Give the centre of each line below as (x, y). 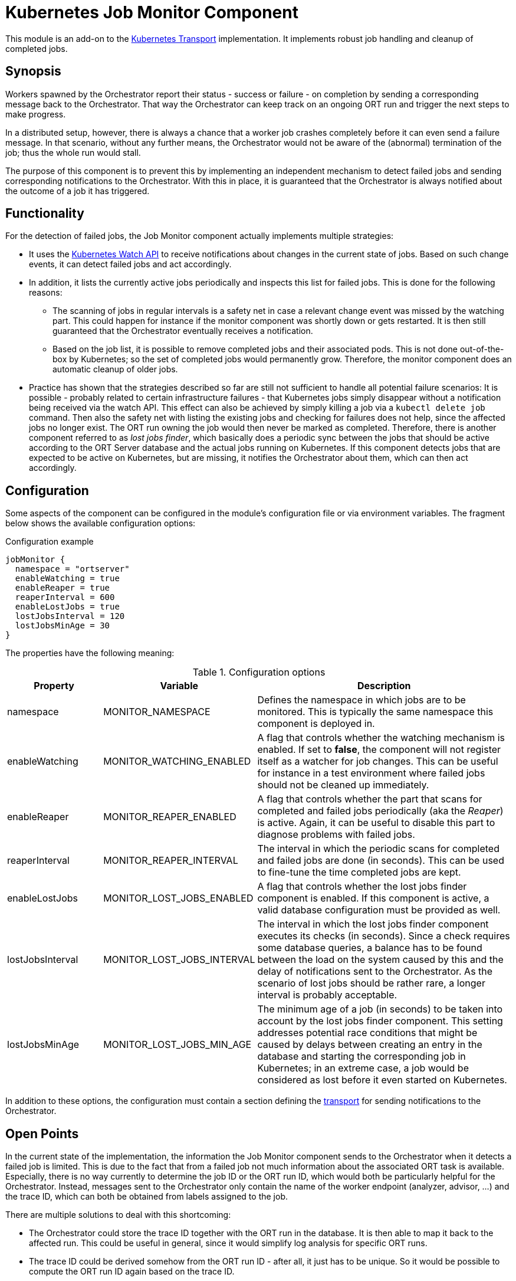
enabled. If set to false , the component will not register (379, 750)
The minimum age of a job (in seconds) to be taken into (380, 1009)
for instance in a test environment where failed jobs (371, 773)
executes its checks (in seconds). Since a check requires (384, 936)
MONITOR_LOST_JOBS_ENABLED (178, 898)
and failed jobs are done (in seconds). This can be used (381, 861)
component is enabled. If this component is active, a (373, 898)
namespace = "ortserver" (72, 569)
